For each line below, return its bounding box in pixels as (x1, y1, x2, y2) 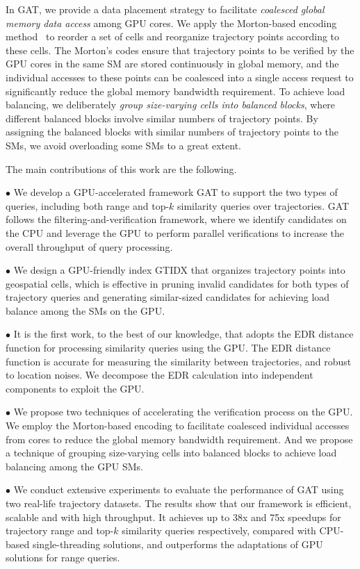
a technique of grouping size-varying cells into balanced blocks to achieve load (6, 445, 337, 460)
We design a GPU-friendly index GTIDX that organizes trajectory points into (13, 263, 345, 277)
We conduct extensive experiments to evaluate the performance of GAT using (13, 482, 344, 497)
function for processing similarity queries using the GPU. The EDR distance (6, 340, 331, 355)
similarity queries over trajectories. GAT (177, 198, 350, 213)
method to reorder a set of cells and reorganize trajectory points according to (6, 29, 340, 44)
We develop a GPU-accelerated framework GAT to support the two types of (13, 185, 338, 199)
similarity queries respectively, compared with (122, 523, 316, 538)
